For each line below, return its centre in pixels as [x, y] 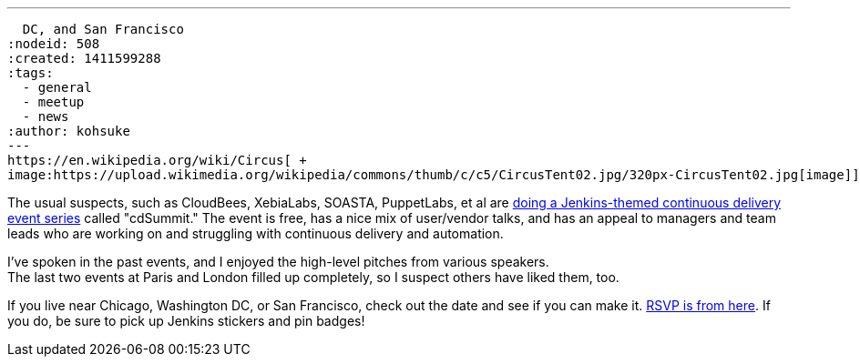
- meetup [53, 102]
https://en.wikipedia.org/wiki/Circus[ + [157, 160]
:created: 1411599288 [84, 58]
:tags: [31, 73]
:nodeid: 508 [54, 44]
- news [46, 116]
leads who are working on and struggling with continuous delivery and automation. [256, 233]
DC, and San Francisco [103, 29]
